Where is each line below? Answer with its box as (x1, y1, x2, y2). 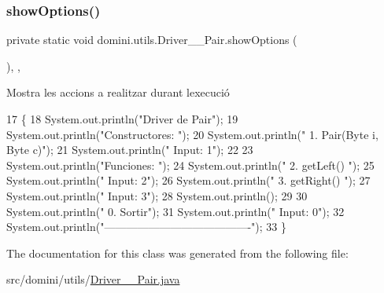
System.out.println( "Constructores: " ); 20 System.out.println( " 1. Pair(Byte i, (6, 126, 378, 142)
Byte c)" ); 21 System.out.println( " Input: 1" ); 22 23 (6, 141, 253, 158)
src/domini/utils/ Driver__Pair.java (6, 271, 180, 288)
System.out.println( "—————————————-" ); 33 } (6, 218, 286, 235)
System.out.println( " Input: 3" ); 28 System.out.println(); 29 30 (6, 187, 308, 203)
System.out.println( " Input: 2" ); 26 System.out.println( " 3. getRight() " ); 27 (6, 172, 371, 189)
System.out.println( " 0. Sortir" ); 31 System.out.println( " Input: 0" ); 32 (6, 203, 345, 219)
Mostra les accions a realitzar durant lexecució (6, 84, 230, 101)
